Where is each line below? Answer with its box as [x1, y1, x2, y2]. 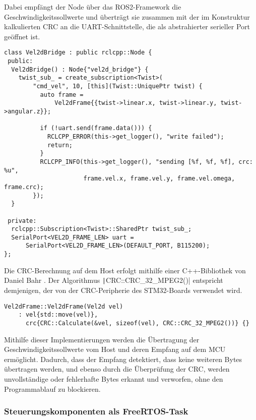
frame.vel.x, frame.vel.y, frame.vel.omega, [83, 175, 235, 183]
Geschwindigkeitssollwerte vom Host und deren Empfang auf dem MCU [4, 344, 226, 354]
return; [47, 141, 73, 149]
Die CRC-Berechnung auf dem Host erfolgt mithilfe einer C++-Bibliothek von [4, 265, 246, 275]
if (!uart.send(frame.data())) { [40, 125, 152, 132]
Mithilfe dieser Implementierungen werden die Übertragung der [4, 334, 200, 344]
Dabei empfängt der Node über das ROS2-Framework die [4, 2, 181, 12]
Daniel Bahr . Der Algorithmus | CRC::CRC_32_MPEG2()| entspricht [4, 275, 223, 285]
